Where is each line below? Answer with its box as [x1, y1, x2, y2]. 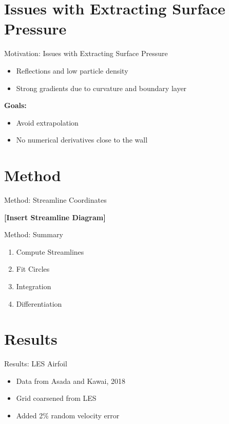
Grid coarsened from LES [16, 393, 97, 403]
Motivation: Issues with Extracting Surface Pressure [4, 48, 168, 59]
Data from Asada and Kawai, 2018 [16, 375, 126, 386]
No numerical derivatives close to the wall [16, 134, 148, 145]
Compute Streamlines [16, 246, 84, 257]
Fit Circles [16, 263, 50, 274]
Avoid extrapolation [16, 117, 79, 128]
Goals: [4, 100, 27, 111]
